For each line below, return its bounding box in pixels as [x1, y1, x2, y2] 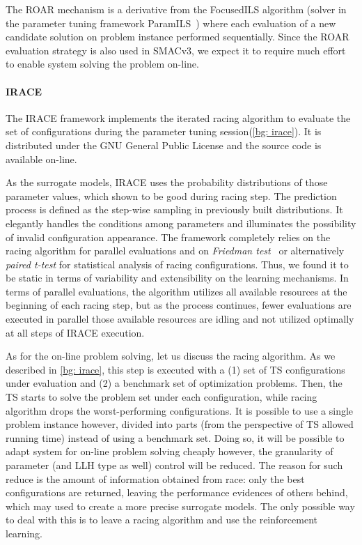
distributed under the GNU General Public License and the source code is [6, 137, 322, 152]
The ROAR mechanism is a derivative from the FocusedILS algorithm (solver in [6, 2, 347, 16]
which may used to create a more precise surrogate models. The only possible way [6, 498, 355, 513]
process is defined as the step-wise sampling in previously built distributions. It [6, 202, 343, 217]
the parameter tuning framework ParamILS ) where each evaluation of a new [6, 15, 336, 30]
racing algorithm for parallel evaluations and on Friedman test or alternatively [6, 243, 345, 258]
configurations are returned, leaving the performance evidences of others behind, [6, 485, 348, 500]
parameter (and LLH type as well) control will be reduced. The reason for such [6, 458, 343, 473]
